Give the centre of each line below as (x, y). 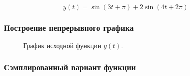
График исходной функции (62, 45)
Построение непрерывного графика (69, 27)
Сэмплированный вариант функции (70, 67)
